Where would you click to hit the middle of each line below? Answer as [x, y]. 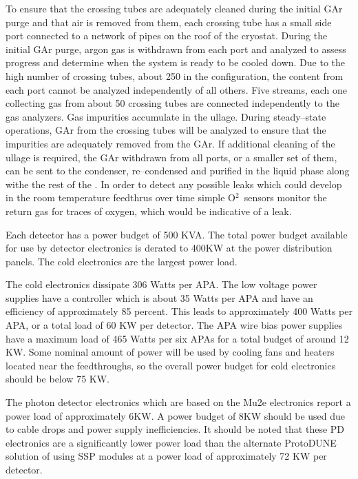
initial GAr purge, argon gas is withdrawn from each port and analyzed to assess [176, 49]
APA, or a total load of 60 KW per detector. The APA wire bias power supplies [174, 325]
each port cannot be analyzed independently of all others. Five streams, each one [176, 89]
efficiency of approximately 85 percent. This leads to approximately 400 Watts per [179, 311]
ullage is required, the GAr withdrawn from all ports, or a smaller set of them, [171, 157]
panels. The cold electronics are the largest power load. [122, 261]
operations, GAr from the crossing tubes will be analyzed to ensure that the [166, 130]
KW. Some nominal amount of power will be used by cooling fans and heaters [170, 352]
